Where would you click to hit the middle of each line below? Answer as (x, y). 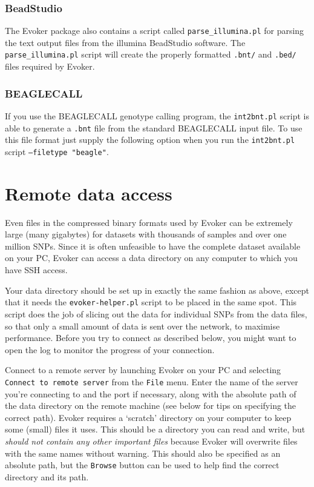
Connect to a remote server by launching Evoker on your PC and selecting (143, 370)
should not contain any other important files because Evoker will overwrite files (151, 441)
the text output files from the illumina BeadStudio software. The (125, 42)
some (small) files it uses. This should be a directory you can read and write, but (155, 429)
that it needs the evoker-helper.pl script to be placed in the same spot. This (151, 302)
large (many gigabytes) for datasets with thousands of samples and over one (146, 234)
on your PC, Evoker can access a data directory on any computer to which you (151, 258)
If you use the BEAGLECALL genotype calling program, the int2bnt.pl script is (157, 115)
